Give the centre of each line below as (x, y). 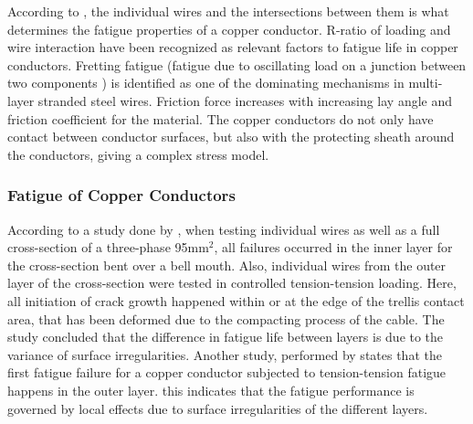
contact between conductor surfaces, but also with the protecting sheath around (231, 137)
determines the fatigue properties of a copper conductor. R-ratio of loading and (229, 29)
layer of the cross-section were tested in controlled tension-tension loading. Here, (232, 283)
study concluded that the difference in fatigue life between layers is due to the (226, 337)
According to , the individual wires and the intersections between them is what (228, 11)
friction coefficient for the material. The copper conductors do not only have (221, 118)
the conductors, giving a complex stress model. (138, 154)
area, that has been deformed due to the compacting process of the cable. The (226, 318)
